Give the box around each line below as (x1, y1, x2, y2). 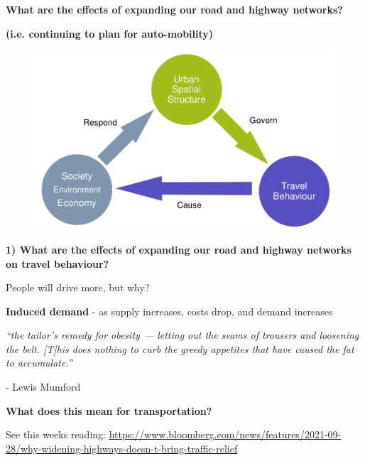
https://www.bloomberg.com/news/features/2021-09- (109, 427, 342, 442)
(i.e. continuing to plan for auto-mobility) (6, 26, 214, 40)
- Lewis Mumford (6, 379, 81, 394)
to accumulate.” (6, 355, 72, 370)
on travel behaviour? (6, 256, 109, 271)
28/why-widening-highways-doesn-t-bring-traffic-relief (6, 440, 238, 455)
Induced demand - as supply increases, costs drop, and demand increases (6, 303, 333, 318)
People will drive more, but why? (6, 280, 150, 295)
